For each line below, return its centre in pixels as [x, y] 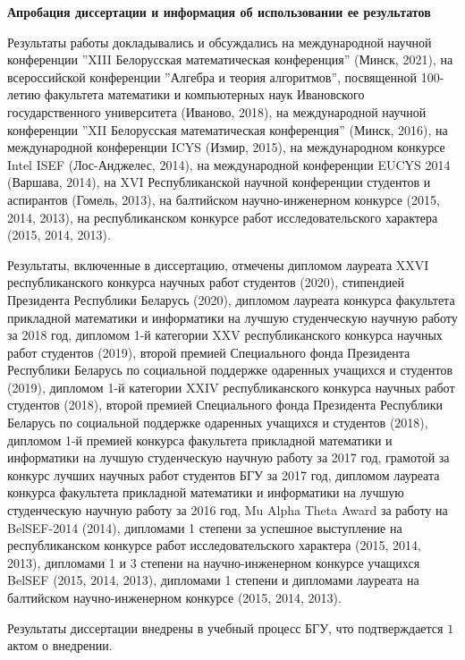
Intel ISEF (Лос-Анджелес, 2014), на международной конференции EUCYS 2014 [229, 164]
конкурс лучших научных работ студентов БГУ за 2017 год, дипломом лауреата [224, 474]
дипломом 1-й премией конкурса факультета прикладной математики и [200, 440]
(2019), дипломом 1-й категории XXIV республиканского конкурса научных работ [231, 387]
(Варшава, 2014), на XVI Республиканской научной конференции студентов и [219, 182]
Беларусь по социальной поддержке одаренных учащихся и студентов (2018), [218, 423]
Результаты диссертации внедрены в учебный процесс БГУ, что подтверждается [225, 627]
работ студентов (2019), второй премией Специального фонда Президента [209, 352]
